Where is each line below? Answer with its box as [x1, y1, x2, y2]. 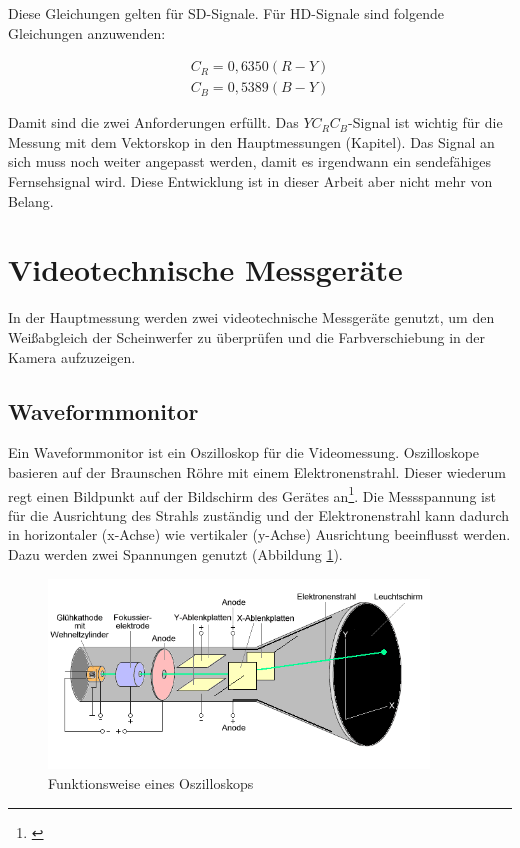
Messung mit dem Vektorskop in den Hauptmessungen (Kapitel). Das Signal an [8, 131, 495, 152]
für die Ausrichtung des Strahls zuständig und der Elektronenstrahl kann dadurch [8, 504, 510, 525]
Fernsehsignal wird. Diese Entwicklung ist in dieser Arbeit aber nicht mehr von [8, 171, 493, 192]
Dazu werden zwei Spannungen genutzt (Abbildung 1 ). [8, 543, 343, 564]
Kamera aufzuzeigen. [8, 346, 136, 367]
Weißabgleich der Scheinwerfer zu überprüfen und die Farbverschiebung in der [8, 326, 486, 347]
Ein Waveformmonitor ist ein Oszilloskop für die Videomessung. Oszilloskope [8, 442, 480, 463]
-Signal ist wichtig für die [348, 112, 503, 133]
